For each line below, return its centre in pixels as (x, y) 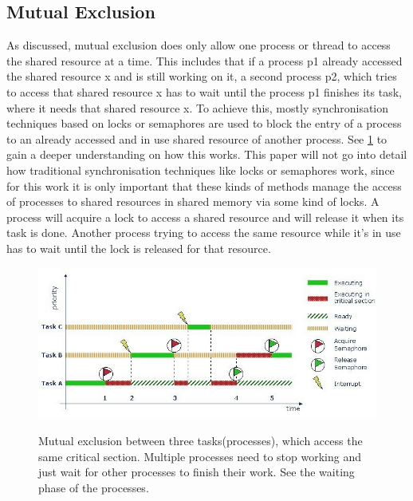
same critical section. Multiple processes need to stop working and (200, 456)
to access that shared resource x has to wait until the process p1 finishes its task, (204, 91)
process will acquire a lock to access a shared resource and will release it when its (205, 217)
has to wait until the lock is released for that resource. (139, 248)
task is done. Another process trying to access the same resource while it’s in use (204, 233)
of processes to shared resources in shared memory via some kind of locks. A (193, 201)
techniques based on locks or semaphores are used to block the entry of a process (204, 123)
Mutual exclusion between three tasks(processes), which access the (201, 440)
